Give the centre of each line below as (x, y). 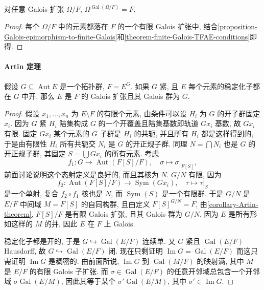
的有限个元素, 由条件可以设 (142, 113)
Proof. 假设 (22, 113)
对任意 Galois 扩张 (34, 9)
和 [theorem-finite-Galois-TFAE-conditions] (184, 36)
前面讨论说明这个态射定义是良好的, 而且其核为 (81, 174)
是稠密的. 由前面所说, (84, 261)
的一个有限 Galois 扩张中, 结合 (168, 26)
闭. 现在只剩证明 (136, 251)
